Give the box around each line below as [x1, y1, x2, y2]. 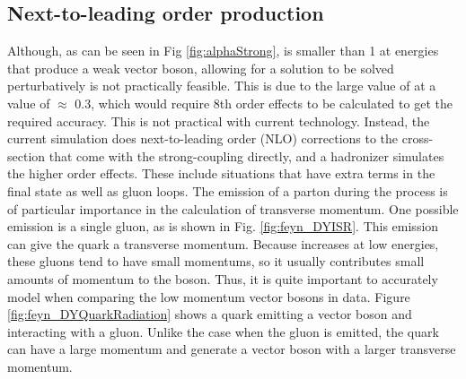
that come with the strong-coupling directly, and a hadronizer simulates [48, 146, 444, 165]
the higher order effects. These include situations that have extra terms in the [7, 164, 435, 183]
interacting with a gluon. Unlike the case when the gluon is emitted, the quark [7, 322, 439, 340]
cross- [401, 129, 434, 148]
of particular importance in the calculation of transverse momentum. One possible [7, 199, 459, 218]
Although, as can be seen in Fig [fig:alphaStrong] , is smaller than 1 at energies [7, 41, 439, 60]
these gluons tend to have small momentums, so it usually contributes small [7, 252, 425, 271]
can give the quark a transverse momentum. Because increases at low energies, [7, 234, 439, 253]
